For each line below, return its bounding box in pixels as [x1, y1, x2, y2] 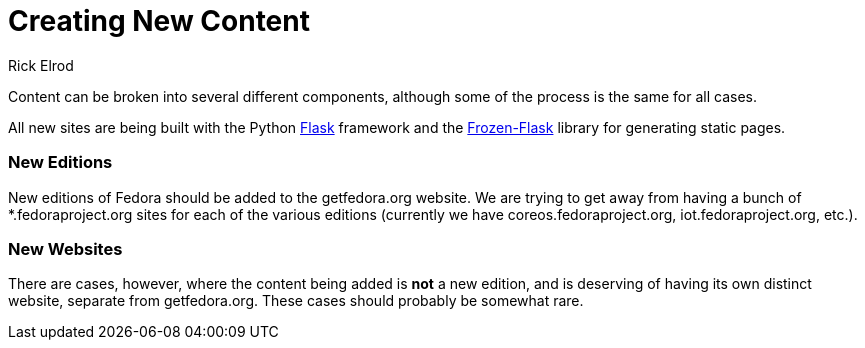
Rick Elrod [8, 56, 74, 74]
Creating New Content [8, 4, 310, 38]
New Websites [8, 238, 123, 259]
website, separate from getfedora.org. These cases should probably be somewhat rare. [8, 292, 584, 310]
